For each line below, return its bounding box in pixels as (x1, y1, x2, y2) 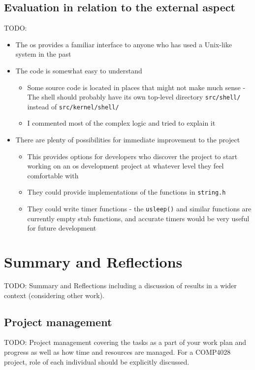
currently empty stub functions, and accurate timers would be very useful (27, 213, 250, 223)
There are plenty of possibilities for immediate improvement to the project (15, 135, 240, 145)
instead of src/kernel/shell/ (27, 101, 119, 111)
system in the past (15, 49, 71, 59)
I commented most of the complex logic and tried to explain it (27, 118, 216, 128)
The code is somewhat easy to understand (15, 65, 142, 75)
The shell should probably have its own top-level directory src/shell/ (27, 92, 241, 102)
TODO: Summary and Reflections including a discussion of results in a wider (4, 280, 237, 291)
